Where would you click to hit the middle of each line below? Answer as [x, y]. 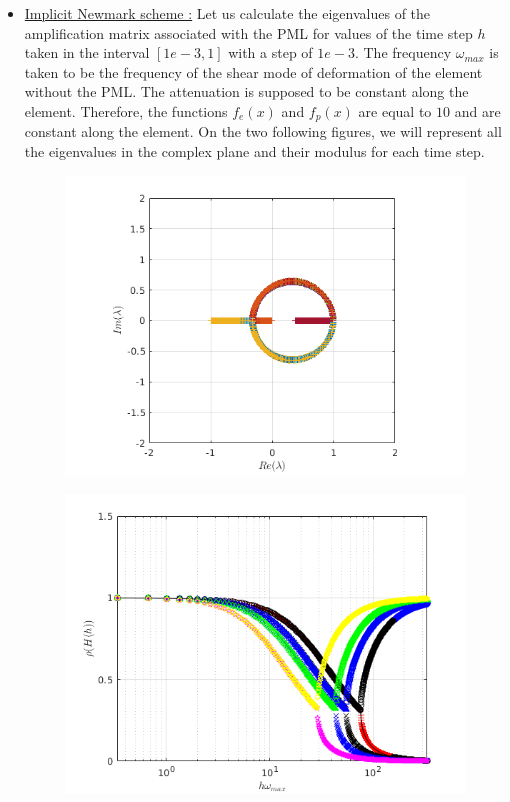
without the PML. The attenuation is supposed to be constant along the [246, 91]
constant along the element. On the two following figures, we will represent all [263, 131]
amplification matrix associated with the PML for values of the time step [248, 32]
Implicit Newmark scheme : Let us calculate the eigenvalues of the [227, 13]
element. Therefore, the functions [126, 110]
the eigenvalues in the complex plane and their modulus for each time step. [254, 151]
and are [477, 110]
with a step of [270, 52]
